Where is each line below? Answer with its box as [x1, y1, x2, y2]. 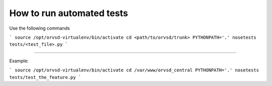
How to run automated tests [9, 8, 128, 19]
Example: [9, 58, 29, 64]
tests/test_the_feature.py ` [9, 74, 82, 80]
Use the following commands [9, 25, 70, 31]
